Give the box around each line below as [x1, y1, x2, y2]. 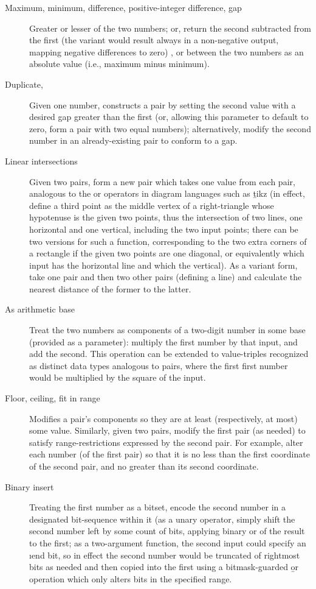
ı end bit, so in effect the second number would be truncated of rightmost [29, 548, 300, 561]
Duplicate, [5, 77, 43, 90]
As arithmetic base [5, 303, 75, 316]
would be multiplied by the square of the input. [29, 371, 206, 384]
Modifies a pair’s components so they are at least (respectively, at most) [29, 412, 298, 425]
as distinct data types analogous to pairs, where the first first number [29, 359, 288, 372]
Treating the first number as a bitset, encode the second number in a [29, 501, 286, 513]
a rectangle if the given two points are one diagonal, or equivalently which [29, 247, 304, 259]
